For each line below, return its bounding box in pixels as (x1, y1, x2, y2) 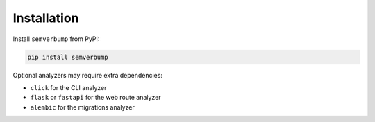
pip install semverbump (27, 53, 109, 61)
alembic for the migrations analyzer (30, 103, 135, 111)
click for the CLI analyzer (30, 83, 107, 91)
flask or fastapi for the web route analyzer (30, 94, 161, 102)
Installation (12, 10, 79, 26)
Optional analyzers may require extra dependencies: (12, 71, 163, 79)
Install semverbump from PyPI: (12, 35, 100, 43)
